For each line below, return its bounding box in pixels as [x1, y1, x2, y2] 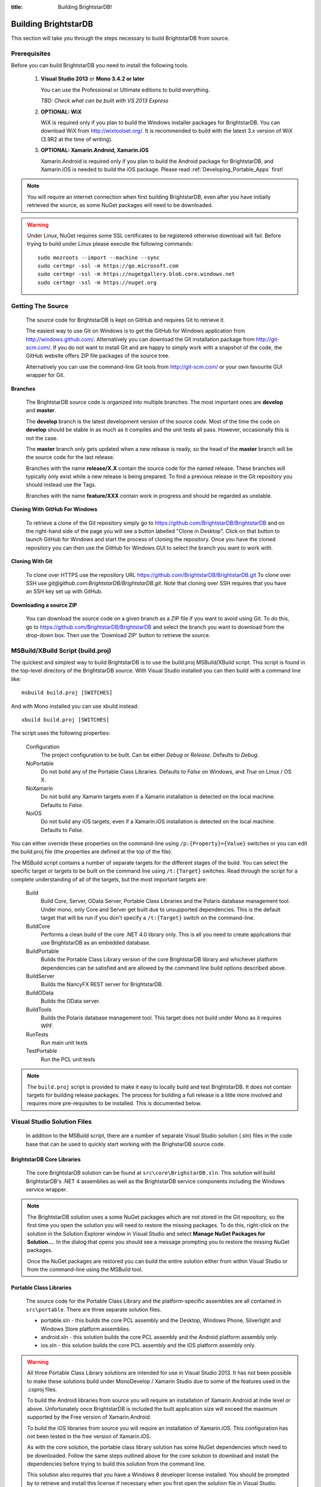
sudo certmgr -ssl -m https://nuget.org [37, 279, 157, 286]
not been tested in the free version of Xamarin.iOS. [27, 1432, 152, 1439]
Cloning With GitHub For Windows [11, 506, 97, 513]
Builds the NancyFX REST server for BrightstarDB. [40, 981, 163, 988]
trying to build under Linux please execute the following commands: [27, 240, 193, 247]
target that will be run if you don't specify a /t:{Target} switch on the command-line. [40, 914, 255, 921]
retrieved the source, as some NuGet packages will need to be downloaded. [27, 202, 213, 209]
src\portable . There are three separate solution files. [26, 1306, 162, 1313]
